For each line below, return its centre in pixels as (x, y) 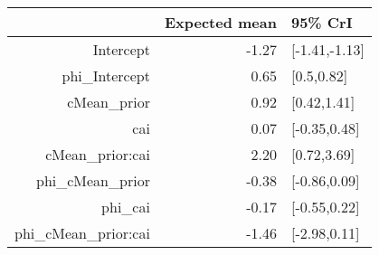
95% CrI (322, 22)
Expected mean (220, 22)
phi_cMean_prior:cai (82, 233)
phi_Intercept (106, 76)
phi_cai (126, 207)
